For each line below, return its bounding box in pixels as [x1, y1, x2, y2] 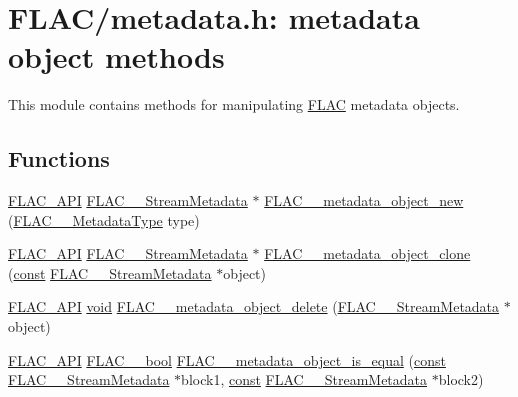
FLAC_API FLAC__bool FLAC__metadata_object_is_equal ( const [8, 349, 446, 370]
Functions [8, 143, 110, 174]
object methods [8, 36, 225, 77]
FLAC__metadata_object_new [264, 190, 464, 211]
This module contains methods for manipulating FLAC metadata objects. [8, 94, 460, 115]
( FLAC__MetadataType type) [8, 209, 200, 230]
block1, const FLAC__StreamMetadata [181, 369, 428, 390]
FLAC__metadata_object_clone [264, 243, 471, 264]
